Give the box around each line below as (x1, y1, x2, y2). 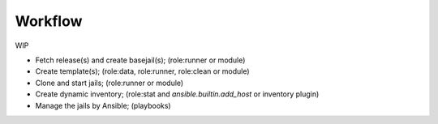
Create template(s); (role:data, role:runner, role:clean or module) (35, 66, 251, 76)
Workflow (15, 12, 83, 30)
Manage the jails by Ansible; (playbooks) (35, 100, 171, 110)
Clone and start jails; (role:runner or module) (35, 78, 184, 88)
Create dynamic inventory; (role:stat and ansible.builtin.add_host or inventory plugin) (35, 89, 320, 99)
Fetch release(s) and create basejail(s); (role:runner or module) (35, 55, 246, 65)
